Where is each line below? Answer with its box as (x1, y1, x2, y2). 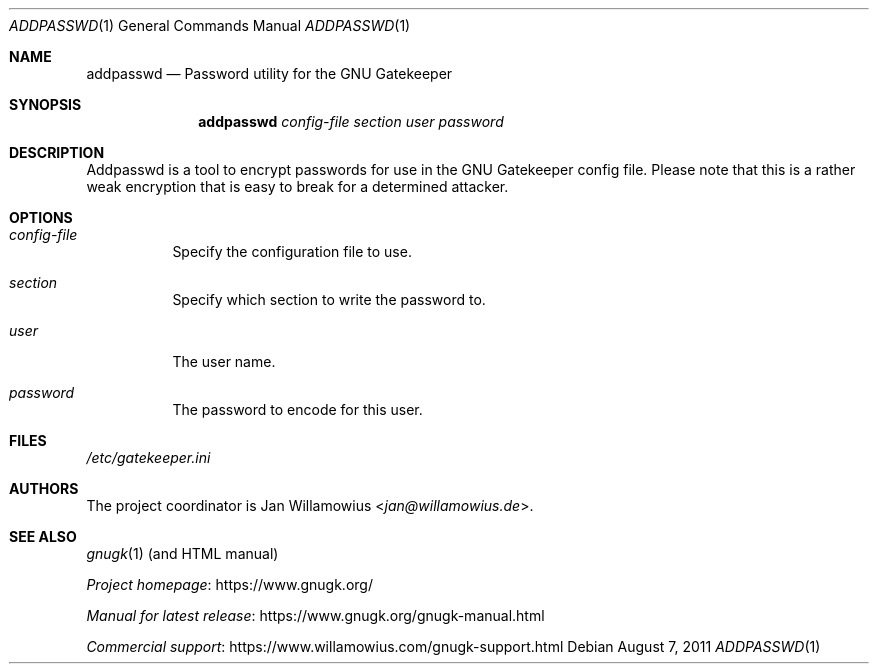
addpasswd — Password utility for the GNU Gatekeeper (86, 65, 453, 82)
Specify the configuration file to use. (172, 243, 412, 260)
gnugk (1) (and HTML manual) (86, 545, 279, 562)
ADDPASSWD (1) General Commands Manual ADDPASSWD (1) (9, 17, 411, 34)
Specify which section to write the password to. (172, 291, 486, 308)
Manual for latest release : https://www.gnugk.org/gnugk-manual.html (86, 607, 545, 624)
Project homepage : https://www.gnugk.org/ (86, 576, 373, 593)
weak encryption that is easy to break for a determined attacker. (86, 178, 509, 195)
